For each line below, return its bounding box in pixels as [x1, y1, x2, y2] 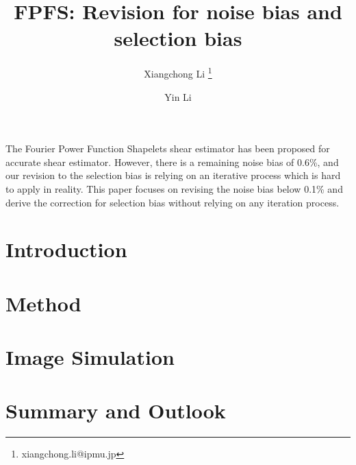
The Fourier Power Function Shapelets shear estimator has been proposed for [5, 141, 330, 156]
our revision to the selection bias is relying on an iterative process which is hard [5, 168, 341, 182]
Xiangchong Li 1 [144, 64, 212, 80]
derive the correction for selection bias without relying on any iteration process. [5, 195, 340, 209]
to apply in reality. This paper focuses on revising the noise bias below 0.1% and [5, 181, 343, 195]
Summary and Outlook [5, 396, 226, 425]
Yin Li [164, 89, 192, 104]
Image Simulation [5, 343, 175, 371]
